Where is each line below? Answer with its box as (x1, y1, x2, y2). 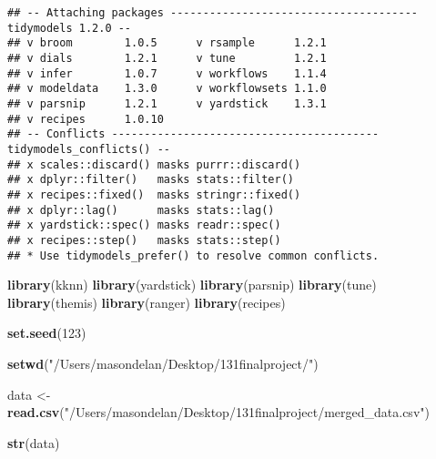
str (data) (7, 433, 60, 452)
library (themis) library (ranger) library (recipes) (7, 292, 286, 311)
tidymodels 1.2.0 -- (7, 21, 132, 35)
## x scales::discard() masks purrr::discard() (7, 158, 301, 171)
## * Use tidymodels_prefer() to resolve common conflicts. (7, 249, 380, 262)
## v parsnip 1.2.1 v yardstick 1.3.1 (7, 97, 327, 110)
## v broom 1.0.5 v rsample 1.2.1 (7, 36, 327, 50)
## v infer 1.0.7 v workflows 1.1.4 (7, 66, 327, 80)
